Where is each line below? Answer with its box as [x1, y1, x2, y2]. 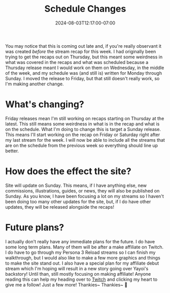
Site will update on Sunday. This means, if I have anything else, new [5, 182, 147, 188]
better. [5, 148, 19, 154]
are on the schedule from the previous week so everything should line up [5, 142, 158, 148]
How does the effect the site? [5, 166, 131, 177]
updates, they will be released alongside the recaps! [5, 204, 114, 210]
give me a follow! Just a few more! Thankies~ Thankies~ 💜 [5, 281, 128, 287]
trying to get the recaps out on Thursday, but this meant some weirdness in [5, 54, 163, 60]
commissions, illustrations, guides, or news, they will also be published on [5, 187, 160, 193]
